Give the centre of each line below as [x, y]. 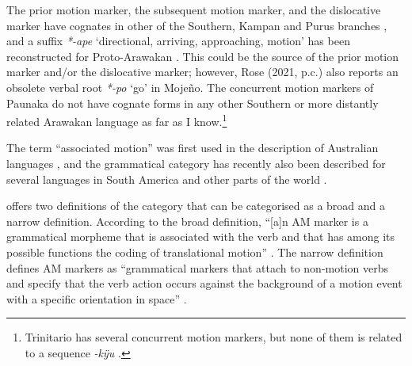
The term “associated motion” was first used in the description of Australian [193, 148]
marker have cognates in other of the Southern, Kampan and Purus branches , [197, 25]
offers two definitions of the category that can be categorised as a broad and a [196, 206]
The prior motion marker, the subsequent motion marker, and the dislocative [194, 10]
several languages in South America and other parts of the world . [167, 179]
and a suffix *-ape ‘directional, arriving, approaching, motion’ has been [178, 41]
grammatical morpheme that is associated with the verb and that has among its [201, 236]
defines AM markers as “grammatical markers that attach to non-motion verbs [198, 267]
